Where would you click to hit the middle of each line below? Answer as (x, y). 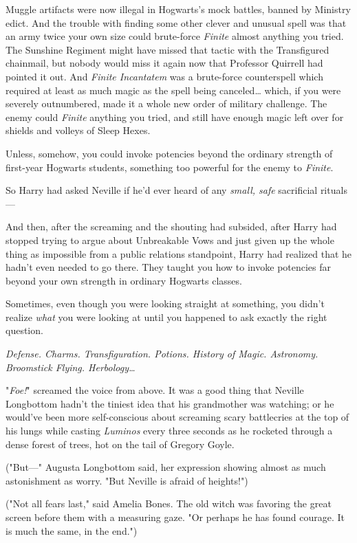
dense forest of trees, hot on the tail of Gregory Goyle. (120, 444)
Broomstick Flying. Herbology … (71, 367)
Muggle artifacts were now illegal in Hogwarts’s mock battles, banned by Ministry (178, 9)
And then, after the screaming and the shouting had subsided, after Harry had (171, 226)
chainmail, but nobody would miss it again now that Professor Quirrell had (164, 63)
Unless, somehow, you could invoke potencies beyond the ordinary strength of (169, 153)
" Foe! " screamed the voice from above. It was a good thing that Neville (155, 390)
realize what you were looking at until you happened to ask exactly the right (166, 317)
